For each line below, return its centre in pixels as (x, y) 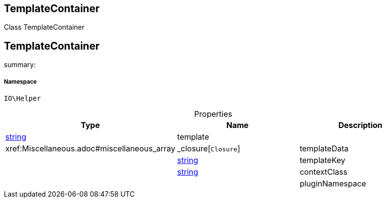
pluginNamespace (333, 184)
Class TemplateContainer (44, 27)
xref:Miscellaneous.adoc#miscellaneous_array (91, 149)
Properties (213, 114)
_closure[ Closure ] (209, 149)
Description (360, 125)
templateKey (322, 160)
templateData (324, 149)
